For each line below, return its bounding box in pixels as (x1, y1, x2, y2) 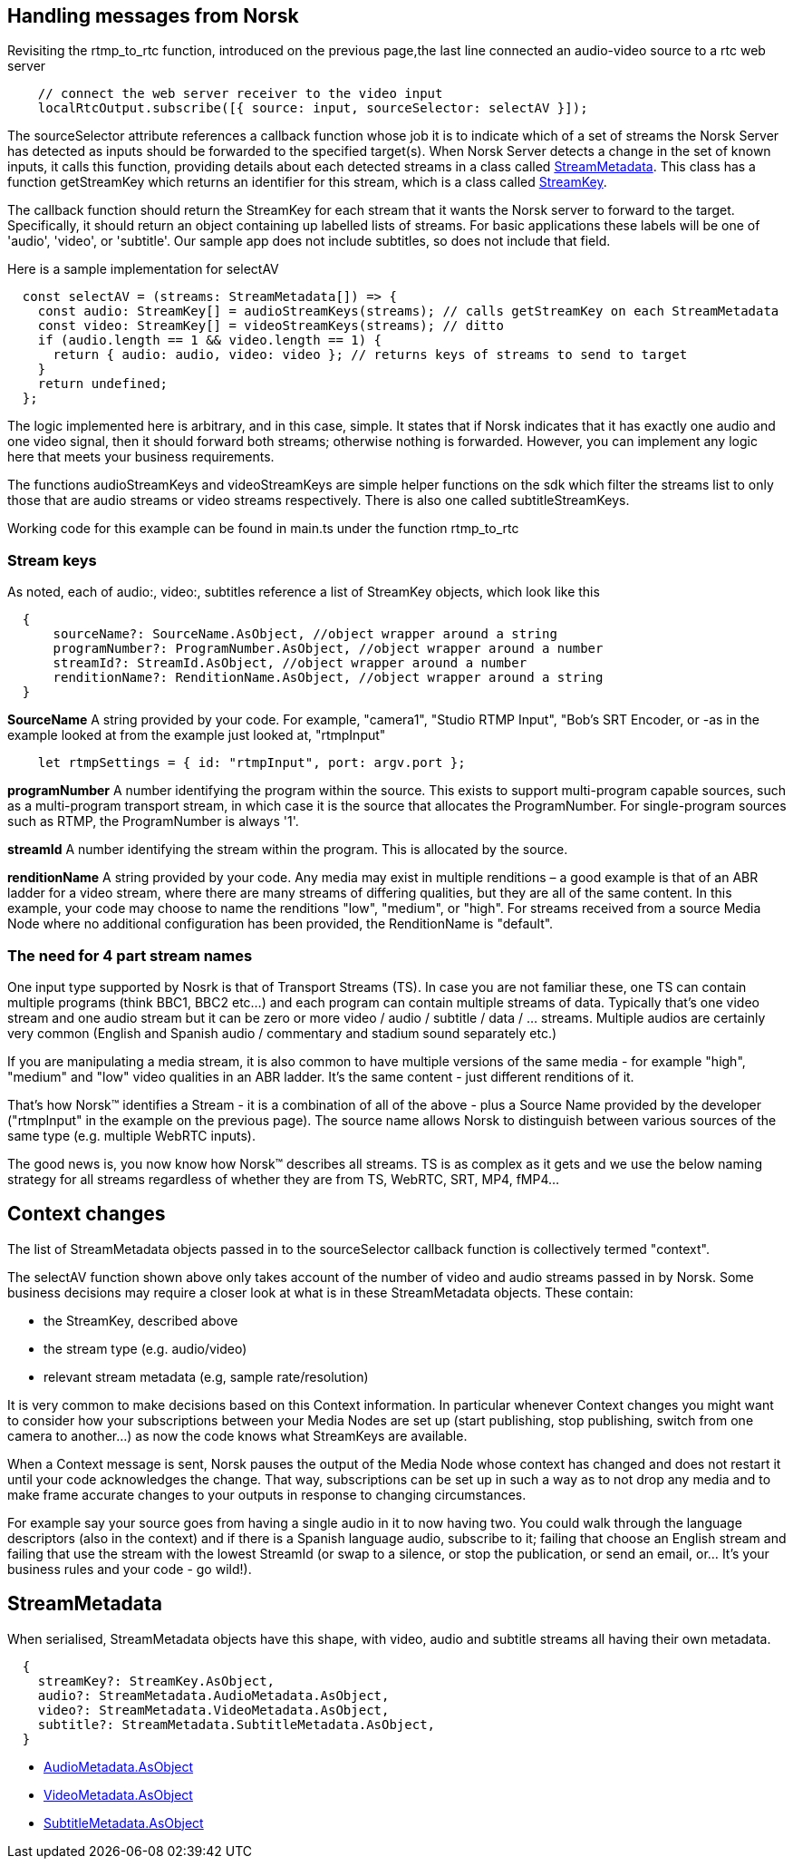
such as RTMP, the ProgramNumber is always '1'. (7, 813, 299, 830)
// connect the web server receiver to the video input (37, 86, 443, 102)
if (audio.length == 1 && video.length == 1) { (37, 333, 382, 348)
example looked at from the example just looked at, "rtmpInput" (7, 727, 386, 743)
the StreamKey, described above (44, 1312, 238, 1328)
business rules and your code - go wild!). (7, 1560, 252, 1577)
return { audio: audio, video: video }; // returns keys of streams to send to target (53, 347, 688, 363)
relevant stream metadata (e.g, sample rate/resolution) (44, 1368, 369, 1385)
